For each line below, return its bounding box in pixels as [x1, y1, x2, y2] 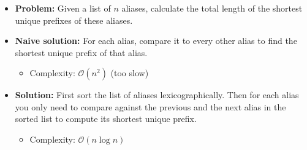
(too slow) [110, 66, 149, 79]
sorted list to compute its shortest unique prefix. [15, 112, 197, 125]
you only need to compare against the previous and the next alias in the [15, 100, 286, 113]
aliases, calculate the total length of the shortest [121, 1, 303, 14]
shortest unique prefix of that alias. [15, 46, 148, 59]
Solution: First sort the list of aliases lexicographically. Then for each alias [15, 88, 299, 101]
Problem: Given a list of [15, 1, 111, 14]
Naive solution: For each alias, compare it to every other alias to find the [15, 34, 297, 47]
